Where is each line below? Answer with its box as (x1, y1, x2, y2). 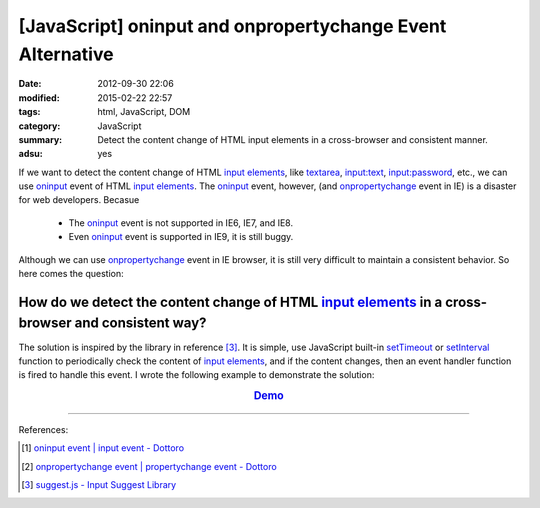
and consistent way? (74, 315, 207, 332)
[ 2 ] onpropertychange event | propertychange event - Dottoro (21, 460, 277, 472)
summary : (18, 133, 63, 145)
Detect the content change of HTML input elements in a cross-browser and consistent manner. (97, 133, 489, 145)
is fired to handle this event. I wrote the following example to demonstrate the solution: (18, 369, 375, 381)
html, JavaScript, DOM (97, 106, 191, 118)
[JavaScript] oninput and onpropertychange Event (18, 15, 447, 37)
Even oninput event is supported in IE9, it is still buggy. (68, 231, 294, 243)
